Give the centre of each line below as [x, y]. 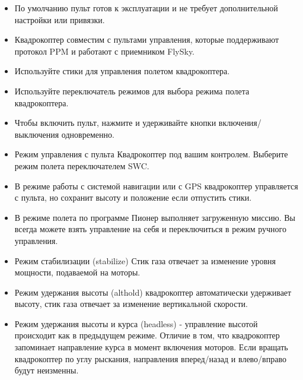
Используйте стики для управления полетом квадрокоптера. [122, 71]
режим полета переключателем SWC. [82, 165]
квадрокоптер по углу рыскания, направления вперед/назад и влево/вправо [150, 358]
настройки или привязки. [60, 19]
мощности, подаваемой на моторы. [77, 272]
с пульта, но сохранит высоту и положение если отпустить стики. [133, 197]
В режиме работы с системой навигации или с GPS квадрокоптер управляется [156, 186]
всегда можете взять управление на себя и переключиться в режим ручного [151, 229]
